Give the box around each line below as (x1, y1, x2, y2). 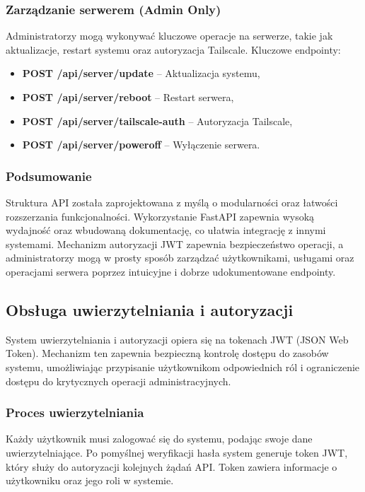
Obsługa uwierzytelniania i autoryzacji (6, 298, 294, 320)
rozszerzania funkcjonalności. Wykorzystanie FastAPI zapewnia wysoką (6, 209, 315, 223)
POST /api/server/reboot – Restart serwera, (22, 90, 234, 104)
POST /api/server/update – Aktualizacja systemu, (22, 66, 260, 81)
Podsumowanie (6, 167, 92, 184)
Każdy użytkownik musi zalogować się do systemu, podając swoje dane (6, 431, 313, 446)
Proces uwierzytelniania (6, 404, 144, 421)
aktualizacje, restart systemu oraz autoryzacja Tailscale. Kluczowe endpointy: (6, 42, 341, 57)
